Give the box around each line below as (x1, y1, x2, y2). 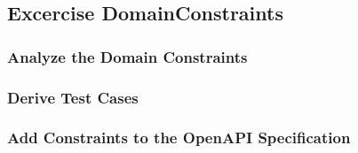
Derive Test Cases (7, 86, 139, 108)
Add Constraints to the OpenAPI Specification (7, 126, 351, 149)
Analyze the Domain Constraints (7, 45, 248, 67)
